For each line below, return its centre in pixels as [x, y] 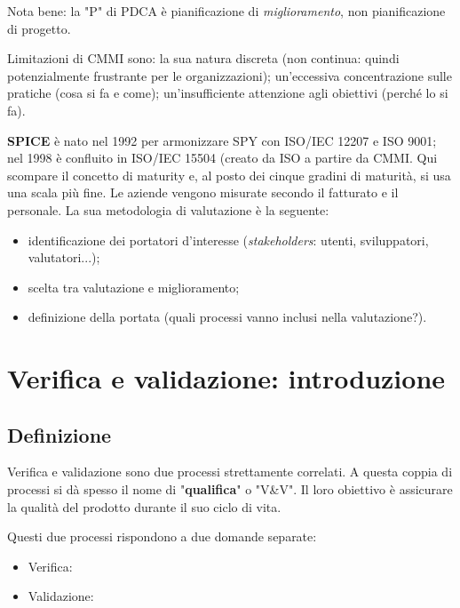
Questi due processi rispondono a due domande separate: [162, 536]
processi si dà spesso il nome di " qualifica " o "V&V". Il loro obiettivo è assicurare [230, 489]
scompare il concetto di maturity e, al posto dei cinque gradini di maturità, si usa [229, 175]
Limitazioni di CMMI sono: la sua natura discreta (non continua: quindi [203, 58]
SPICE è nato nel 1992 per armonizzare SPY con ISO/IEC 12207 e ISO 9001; [222, 140]
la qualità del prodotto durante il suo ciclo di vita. [144, 506]
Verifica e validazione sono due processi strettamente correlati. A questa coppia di [230, 472]
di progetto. [39, 28]
